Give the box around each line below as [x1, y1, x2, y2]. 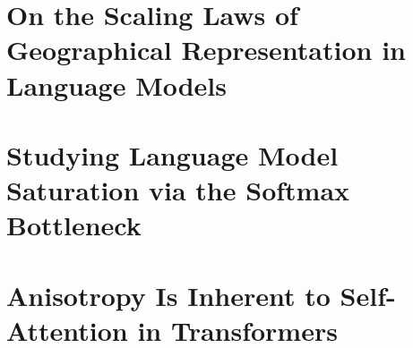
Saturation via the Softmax [6, 172, 350, 208]
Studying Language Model [6, 136, 339, 173]
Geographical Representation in [6, 31, 406, 68]
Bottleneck [6, 207, 142, 243]
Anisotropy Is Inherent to [6, 276, 331, 313]
